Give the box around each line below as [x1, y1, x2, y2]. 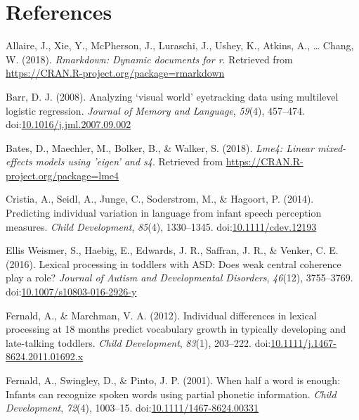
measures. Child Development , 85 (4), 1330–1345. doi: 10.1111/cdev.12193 [6, 219, 317, 234]
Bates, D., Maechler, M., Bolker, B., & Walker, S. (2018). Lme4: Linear [6, 140, 314, 155]
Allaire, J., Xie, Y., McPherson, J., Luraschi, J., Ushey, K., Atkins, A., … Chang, [6, 38, 354, 53]
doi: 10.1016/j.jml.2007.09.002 [6, 117, 131, 132]
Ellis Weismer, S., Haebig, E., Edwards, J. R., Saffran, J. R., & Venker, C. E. [6, 243, 339, 257]
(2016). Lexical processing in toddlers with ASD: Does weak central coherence [6, 256, 341, 271]
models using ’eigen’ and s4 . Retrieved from [35, 154, 223, 169]
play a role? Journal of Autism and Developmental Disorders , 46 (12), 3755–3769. [6, 270, 353, 285]
